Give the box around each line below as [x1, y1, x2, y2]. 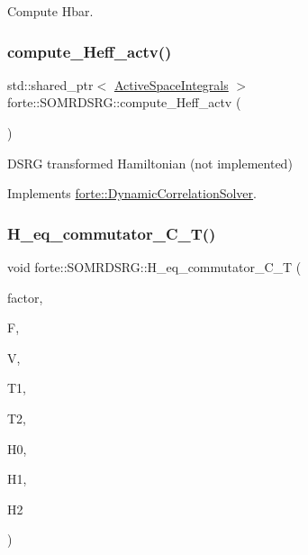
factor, [7, 287, 43, 306]
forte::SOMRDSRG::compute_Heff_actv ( [7, 93, 241, 112]
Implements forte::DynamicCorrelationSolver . [7, 184, 257, 203]
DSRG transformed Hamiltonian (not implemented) [7, 153, 293, 172]
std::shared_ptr [7, 75, 94, 94]
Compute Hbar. [7, 2, 94, 20]
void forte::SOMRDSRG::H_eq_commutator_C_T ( [7, 258, 302, 276]
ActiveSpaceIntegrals [113, 75, 229, 94]
